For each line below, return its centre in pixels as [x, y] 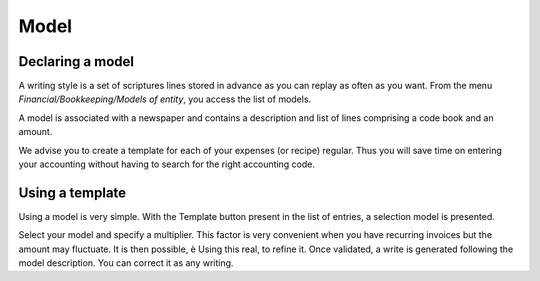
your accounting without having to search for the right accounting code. [166, 164]
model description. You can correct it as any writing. [126, 263]
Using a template [72, 192]
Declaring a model [76, 61]
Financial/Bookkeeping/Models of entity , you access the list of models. [165, 99]
